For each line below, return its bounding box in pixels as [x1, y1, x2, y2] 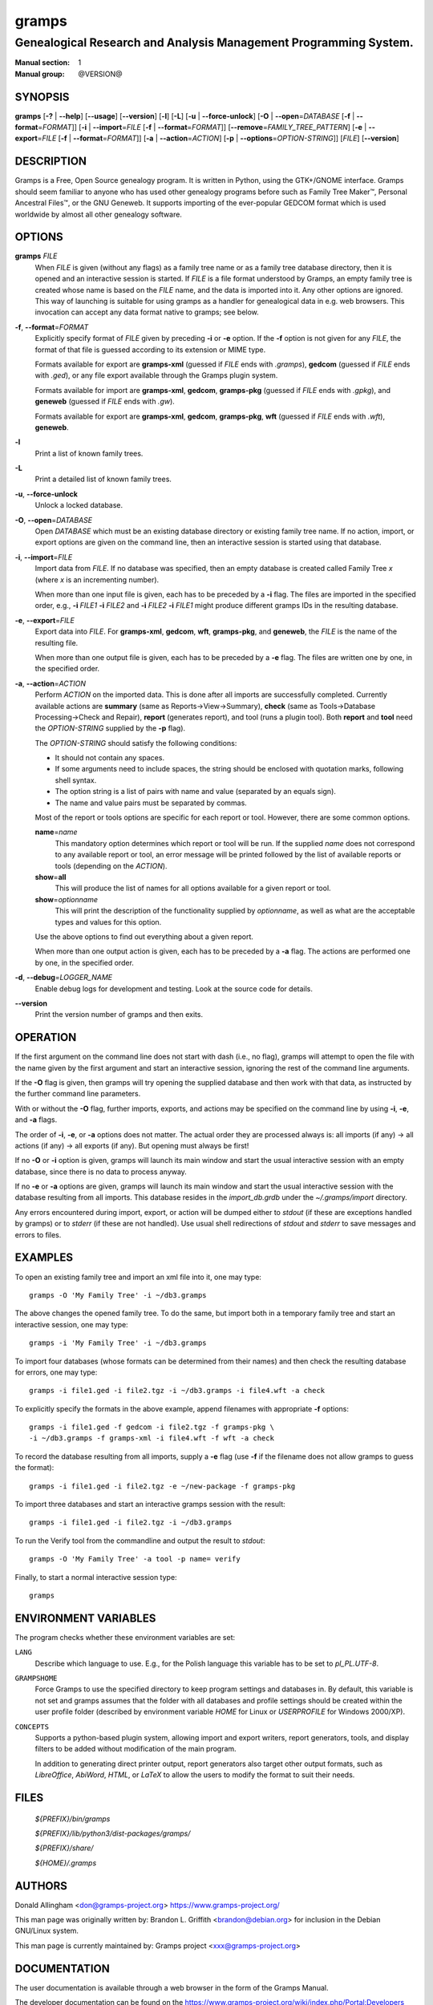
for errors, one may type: [14, 1367, 98, 1377]
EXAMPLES [14, 1251, 74, 1265]
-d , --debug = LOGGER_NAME [14, 973, 112, 982]
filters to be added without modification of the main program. [34, 1744, 237, 1754]
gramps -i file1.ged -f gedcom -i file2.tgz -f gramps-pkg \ [29, 1423, 274, 1432]
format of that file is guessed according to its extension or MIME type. [34, 345, 266, 354]
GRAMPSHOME [14, 1674, 58, 1683]
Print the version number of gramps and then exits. [34, 1010, 204, 1019]
